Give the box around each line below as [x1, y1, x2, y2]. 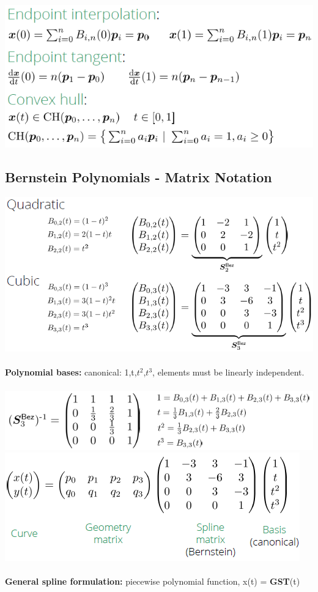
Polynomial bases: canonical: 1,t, [5, 366, 137, 379]
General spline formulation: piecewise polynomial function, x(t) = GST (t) [5, 575, 300, 588]
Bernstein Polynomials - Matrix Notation [5, 167, 272, 186]
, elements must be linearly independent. [152, 366, 305, 379]
